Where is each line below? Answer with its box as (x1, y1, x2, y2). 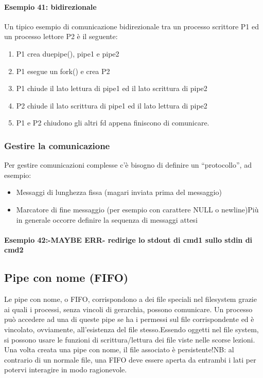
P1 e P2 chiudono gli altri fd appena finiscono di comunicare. (16, 117, 209, 128)
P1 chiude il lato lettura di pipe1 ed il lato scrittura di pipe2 (16, 83, 207, 94)
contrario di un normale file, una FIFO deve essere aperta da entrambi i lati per (4, 354, 256, 365)
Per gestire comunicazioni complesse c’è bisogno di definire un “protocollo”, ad (4, 159, 252, 170)
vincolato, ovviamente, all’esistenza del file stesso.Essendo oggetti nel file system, (4, 323, 259, 334)
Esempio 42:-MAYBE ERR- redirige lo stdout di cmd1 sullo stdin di (4, 234, 253, 245)
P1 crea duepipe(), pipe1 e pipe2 (16, 48, 119, 59)
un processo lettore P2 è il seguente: (4, 31, 118, 42)
